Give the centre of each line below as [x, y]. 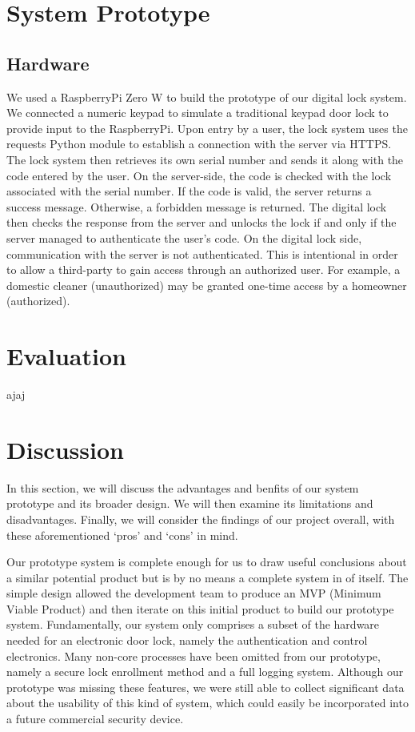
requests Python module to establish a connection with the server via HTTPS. [199, 144]
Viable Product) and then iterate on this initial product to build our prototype [200, 608]
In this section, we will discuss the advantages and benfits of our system [183, 487]
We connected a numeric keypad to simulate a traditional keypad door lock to [198, 113]
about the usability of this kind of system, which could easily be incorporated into [207, 703]
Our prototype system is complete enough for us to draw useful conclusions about [207, 562]
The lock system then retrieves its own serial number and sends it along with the [205, 159]
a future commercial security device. [95, 719]
